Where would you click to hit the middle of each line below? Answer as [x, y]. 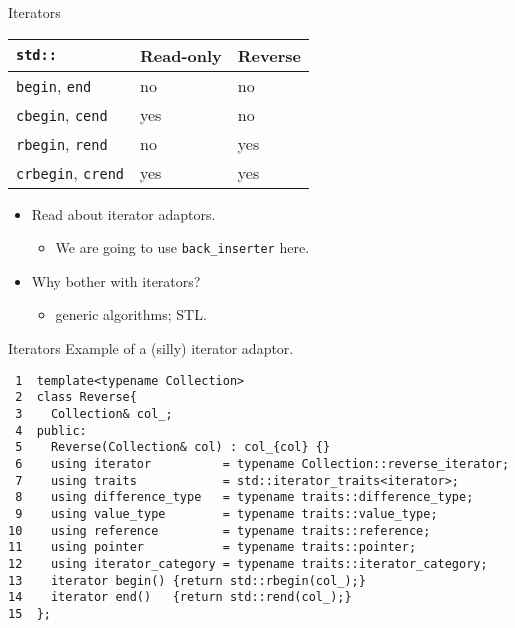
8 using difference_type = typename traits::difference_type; [244, 497]
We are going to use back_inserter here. [182, 247]
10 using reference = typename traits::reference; [219, 530]
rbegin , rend [62, 143]
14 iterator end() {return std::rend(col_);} [180, 597]
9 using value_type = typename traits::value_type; [226, 513]
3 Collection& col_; [94, 413]
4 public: [51, 430]
